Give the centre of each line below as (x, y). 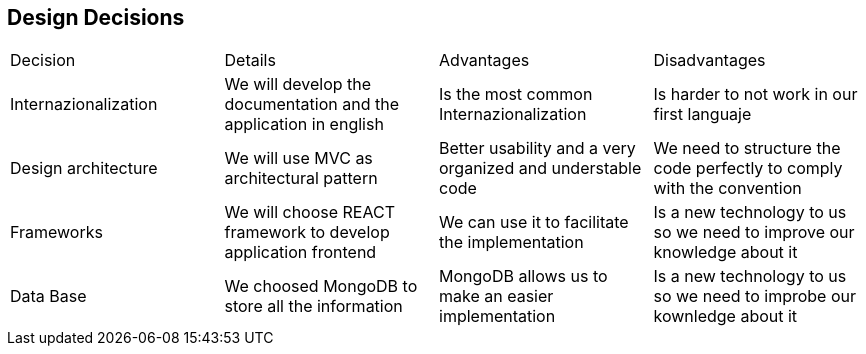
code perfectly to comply (748, 168)
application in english (304, 124)
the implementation (511, 242)
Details (250, 60)
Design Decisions (96, 17)
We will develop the (298, 84)
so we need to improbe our (754, 296)
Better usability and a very (537, 148)
